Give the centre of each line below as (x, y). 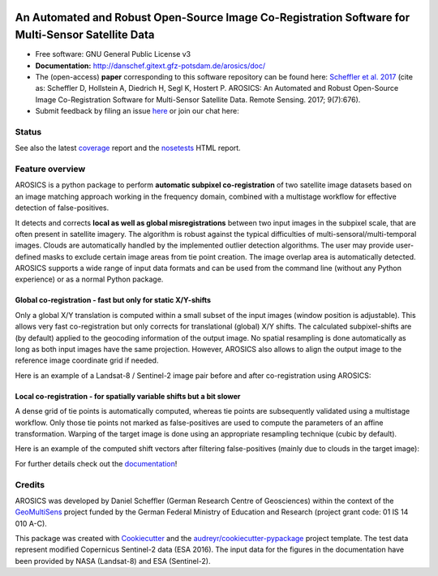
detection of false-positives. (62, 208)
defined (28, 256)
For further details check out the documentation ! (96, 463)
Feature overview (50, 169)
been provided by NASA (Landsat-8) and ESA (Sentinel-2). (113, 561)
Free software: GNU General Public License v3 (113, 54)
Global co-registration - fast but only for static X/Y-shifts (113, 300)
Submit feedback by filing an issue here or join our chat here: (137, 111)
